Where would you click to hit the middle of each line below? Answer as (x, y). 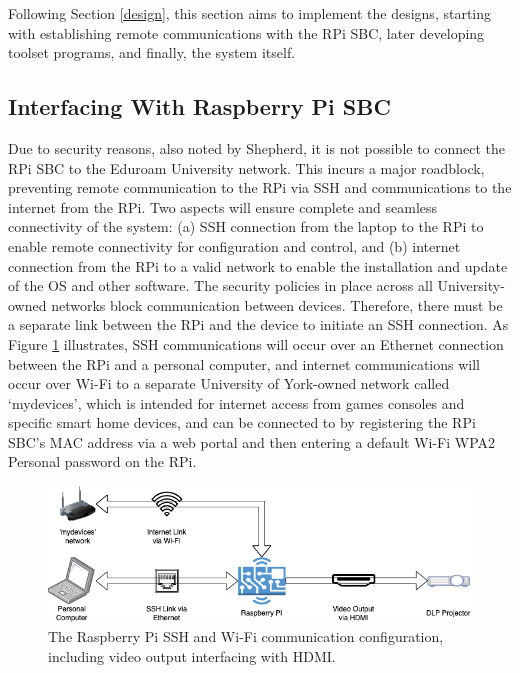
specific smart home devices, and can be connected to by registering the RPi (242, 422)
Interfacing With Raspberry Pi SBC (199, 106)
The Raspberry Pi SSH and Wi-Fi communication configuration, (246, 636)
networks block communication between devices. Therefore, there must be (277, 304)
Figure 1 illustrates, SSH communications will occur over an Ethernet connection (256, 343)
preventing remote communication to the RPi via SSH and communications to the (260, 187)
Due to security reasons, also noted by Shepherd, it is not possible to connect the (257, 147)
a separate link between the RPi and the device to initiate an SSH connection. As (258, 324)
